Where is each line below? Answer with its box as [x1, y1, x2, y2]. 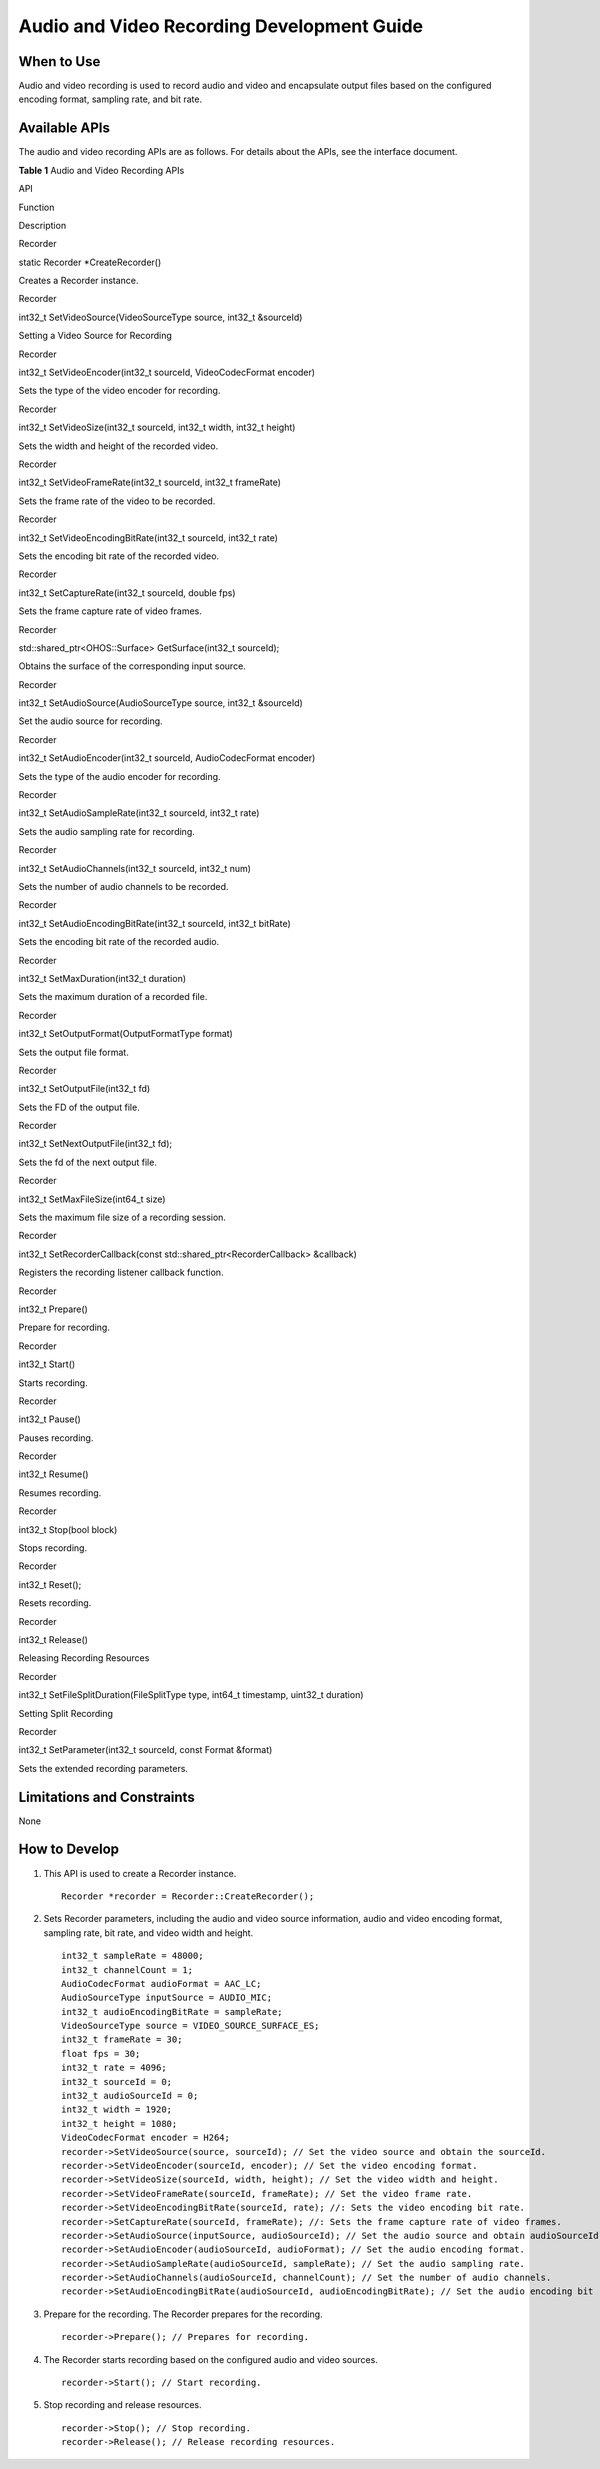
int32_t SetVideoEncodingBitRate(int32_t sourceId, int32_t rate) [18, 531, 279, 544]
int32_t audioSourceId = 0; [61, 2090, 199, 2102]
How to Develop [18, 1841, 120, 1858]
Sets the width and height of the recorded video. [18, 440, 219, 452]
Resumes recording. [18, 1486, 102, 1499]
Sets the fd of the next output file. [18, 1156, 157, 1168]
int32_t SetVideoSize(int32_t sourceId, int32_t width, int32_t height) [18, 421, 296, 434]
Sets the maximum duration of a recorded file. [18, 991, 208, 1003]
